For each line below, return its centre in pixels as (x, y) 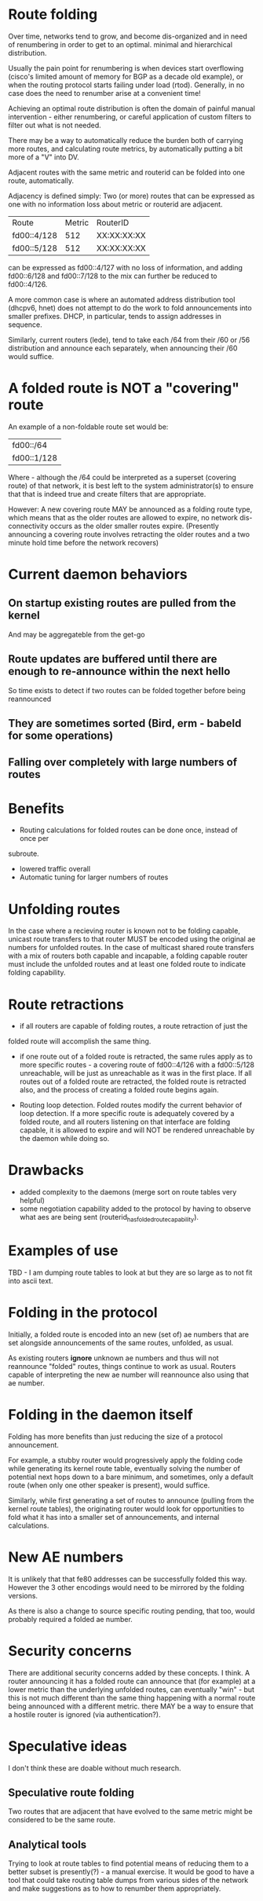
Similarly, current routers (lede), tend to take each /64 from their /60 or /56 (129, 339)
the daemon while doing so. (64, 1139)
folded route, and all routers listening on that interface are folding (125, 1122)
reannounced (30, 699)
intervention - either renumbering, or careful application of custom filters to (130, 116)
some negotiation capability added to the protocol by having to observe (135, 1209)
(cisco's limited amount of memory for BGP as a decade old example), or (126, 76)
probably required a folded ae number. (71, 1619)
